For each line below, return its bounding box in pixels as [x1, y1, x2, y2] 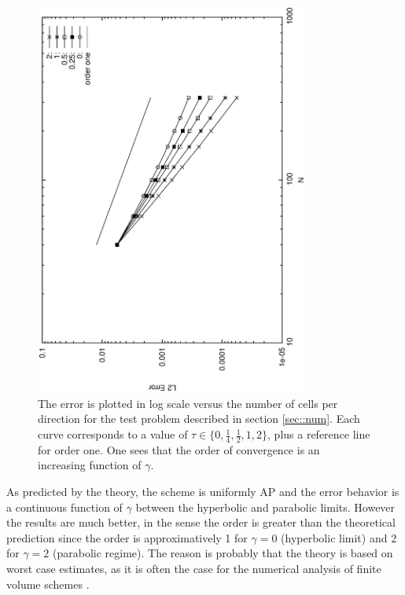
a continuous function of [6, 498, 123, 515]
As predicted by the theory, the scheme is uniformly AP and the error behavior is [6, 483, 399, 500]
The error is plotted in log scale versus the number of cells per [38, 395, 338, 411]
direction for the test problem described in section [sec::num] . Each [38, 410, 360, 427]
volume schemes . [6, 575, 90, 592]
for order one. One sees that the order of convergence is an [38, 441, 320, 457]
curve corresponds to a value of [38, 426, 188, 443]
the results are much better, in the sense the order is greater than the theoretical [6, 514, 396, 531]
